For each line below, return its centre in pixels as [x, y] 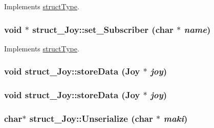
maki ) [176, 118]
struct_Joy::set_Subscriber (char [103, 29]
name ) [197, 29]
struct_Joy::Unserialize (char [91, 118]
